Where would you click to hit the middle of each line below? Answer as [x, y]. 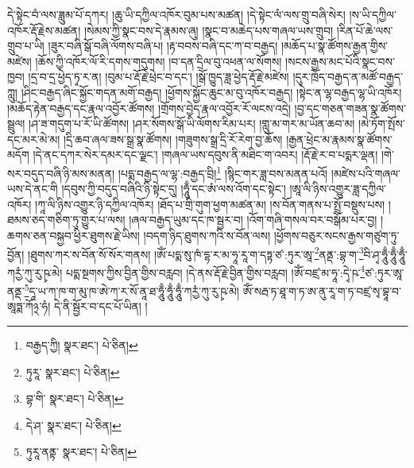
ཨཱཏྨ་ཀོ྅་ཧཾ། [29, 306]
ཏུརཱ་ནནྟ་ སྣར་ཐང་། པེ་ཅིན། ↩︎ [81, 452]
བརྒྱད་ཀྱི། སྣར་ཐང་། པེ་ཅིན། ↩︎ [82, 344]
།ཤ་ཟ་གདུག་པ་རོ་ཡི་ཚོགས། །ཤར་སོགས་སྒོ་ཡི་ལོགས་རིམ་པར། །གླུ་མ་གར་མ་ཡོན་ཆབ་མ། [192, 124]
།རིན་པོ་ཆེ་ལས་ [365, 30]
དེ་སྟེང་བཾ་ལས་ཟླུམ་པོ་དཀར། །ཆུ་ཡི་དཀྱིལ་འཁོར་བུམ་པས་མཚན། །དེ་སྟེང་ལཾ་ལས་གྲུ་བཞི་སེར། [176, 14]
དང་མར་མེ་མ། [34, 139]
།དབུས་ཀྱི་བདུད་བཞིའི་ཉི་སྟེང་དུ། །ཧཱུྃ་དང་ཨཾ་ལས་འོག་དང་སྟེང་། [174, 189]
